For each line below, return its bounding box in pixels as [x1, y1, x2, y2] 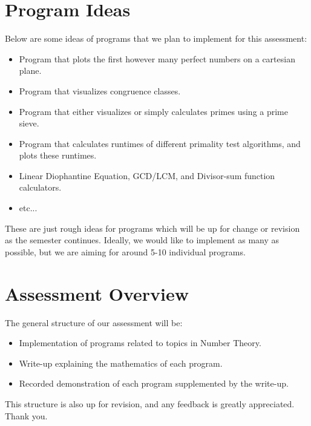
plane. [19, 64, 42, 77]
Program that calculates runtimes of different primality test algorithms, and [19, 137, 301, 149]
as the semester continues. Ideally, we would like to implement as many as [5, 234, 280, 246]
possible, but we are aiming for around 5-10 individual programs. [5, 245, 246, 258]
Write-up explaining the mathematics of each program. [19, 356, 223, 369]
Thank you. [5, 409, 48, 422]
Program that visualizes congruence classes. [19, 84, 181, 97]
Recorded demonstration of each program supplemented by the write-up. [19, 377, 289, 390]
